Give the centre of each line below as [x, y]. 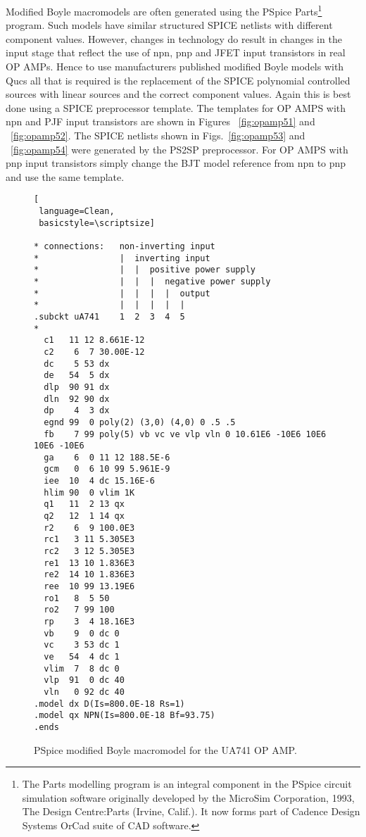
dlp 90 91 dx [77, 387]
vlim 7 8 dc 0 [82, 668]
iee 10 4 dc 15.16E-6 [99, 481]
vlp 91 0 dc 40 [84, 680]
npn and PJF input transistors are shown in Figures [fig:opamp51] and [160, 121]
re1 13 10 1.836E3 [89, 563]
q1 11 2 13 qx [84, 504]
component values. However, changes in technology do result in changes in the [174, 38]
